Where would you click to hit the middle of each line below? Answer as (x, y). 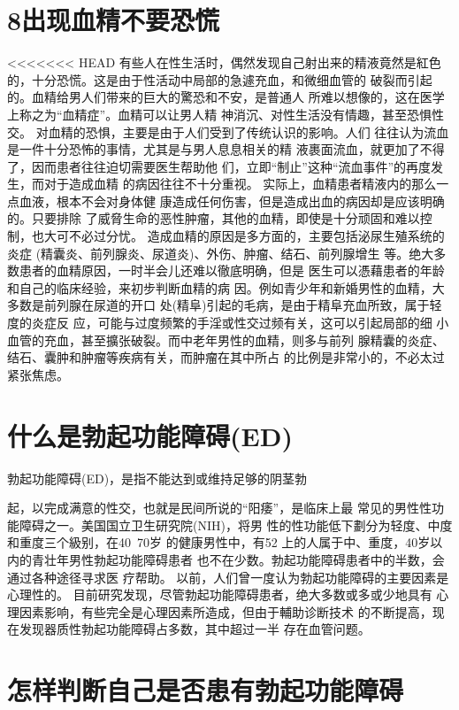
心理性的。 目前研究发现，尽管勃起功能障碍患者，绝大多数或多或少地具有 (220, 594)
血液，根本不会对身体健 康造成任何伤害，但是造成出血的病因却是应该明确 (232, 201)
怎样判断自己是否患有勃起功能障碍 (206, 690)
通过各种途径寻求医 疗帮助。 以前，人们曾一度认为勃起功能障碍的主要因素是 (228, 577)
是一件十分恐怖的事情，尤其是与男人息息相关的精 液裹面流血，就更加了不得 (226, 149)
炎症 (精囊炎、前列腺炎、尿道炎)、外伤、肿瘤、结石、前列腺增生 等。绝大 (221, 253)
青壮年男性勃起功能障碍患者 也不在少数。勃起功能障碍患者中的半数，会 (238, 559)
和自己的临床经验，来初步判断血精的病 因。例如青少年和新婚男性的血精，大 (226, 287)
